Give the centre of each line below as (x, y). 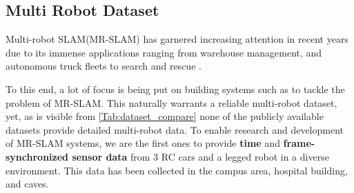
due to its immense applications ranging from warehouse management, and (164, 52)
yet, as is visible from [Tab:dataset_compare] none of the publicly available (165, 116)
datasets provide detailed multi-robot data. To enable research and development (175, 129)
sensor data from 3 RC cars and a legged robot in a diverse (200, 156)
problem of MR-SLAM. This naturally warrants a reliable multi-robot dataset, (171, 102)
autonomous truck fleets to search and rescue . (104, 66)
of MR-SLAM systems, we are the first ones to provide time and (143, 143)
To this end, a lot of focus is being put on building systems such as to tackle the (175, 89)
